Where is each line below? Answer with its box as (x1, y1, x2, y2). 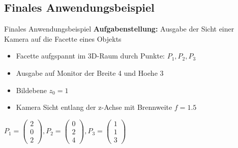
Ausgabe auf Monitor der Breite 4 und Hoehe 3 (16, 67, 164, 78)
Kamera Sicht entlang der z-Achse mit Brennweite (16, 102, 172, 112)
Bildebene (16, 84, 47, 95)
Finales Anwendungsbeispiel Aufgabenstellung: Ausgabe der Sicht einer (4, 23, 234, 34)
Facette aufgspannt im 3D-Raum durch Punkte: (16, 50, 165, 61)
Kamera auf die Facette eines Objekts (4, 33, 122, 44)
